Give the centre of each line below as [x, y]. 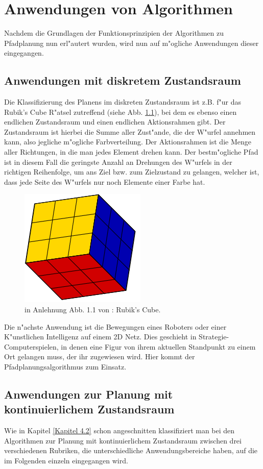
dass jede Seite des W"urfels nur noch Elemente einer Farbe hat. [105, 181]
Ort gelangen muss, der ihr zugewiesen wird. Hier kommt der [100, 356]
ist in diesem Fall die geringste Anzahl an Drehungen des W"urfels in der [118, 162]
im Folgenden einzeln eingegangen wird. [66, 460]
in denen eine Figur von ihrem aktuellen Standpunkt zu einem [158, 346]
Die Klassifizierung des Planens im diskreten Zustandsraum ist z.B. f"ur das [123, 102]
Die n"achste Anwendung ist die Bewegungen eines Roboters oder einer [115, 326]
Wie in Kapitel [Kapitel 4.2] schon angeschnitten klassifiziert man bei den [119, 430]
